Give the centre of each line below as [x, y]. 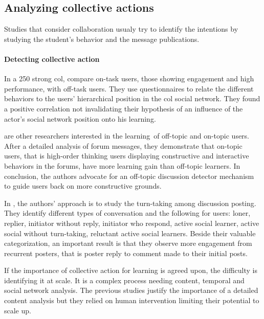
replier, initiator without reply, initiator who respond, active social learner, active [132, 223]
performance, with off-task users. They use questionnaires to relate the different [129, 88]
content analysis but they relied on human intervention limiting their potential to [132, 300]
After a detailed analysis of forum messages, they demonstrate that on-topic [123, 145]
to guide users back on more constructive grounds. [83, 186]
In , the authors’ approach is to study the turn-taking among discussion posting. [130, 203]
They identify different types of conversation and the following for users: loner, [127, 213]
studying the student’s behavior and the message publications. [102, 39]
